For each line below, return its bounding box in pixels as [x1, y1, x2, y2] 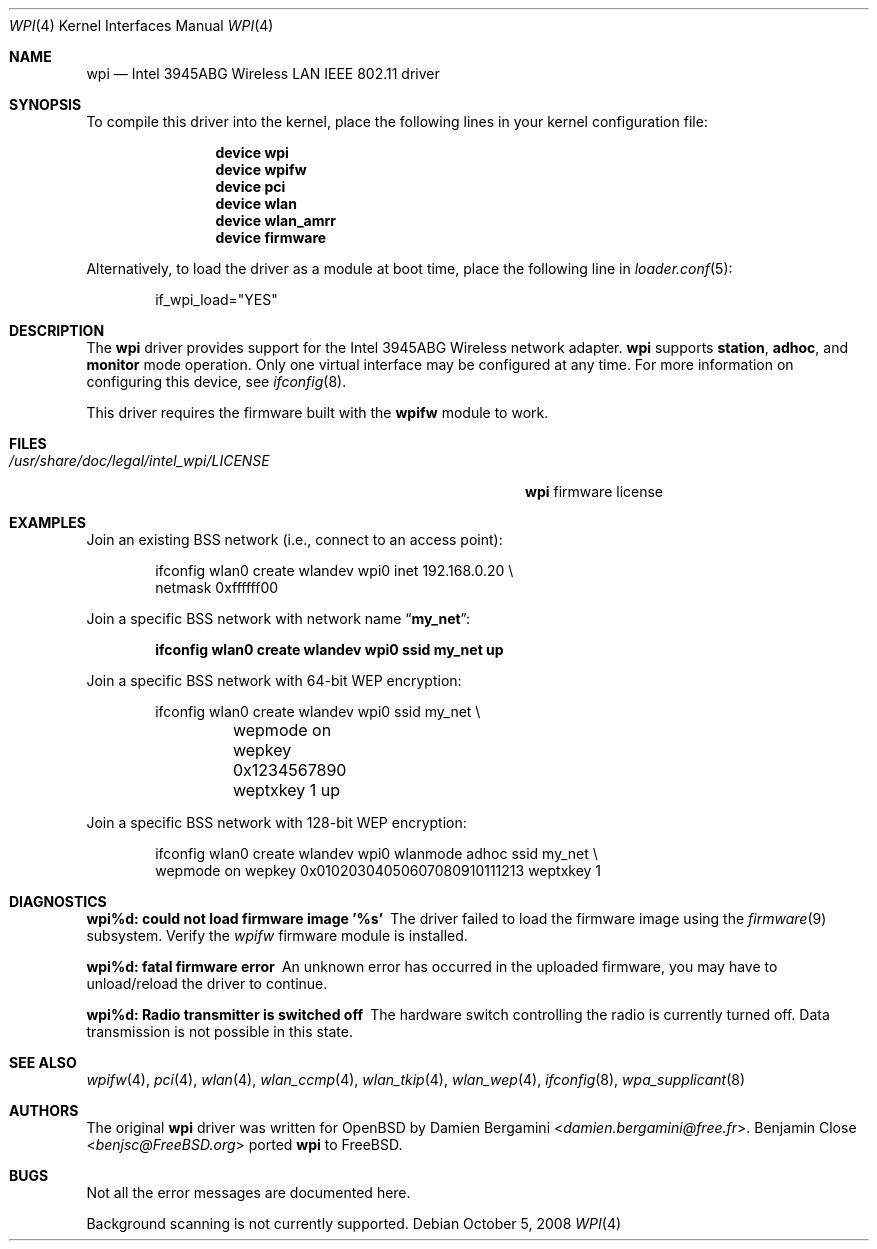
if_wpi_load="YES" [155, 291, 278, 308]
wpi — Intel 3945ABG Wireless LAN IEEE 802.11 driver [86, 65, 440, 82]
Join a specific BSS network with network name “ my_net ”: [86, 610, 471, 627]
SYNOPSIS [9, 96, 82, 113]
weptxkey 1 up [232, 780, 341, 800]
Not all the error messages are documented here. [86, 1184, 411, 1201]
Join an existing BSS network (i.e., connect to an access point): [86, 531, 503, 548]
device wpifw [215, 161, 307, 178]
